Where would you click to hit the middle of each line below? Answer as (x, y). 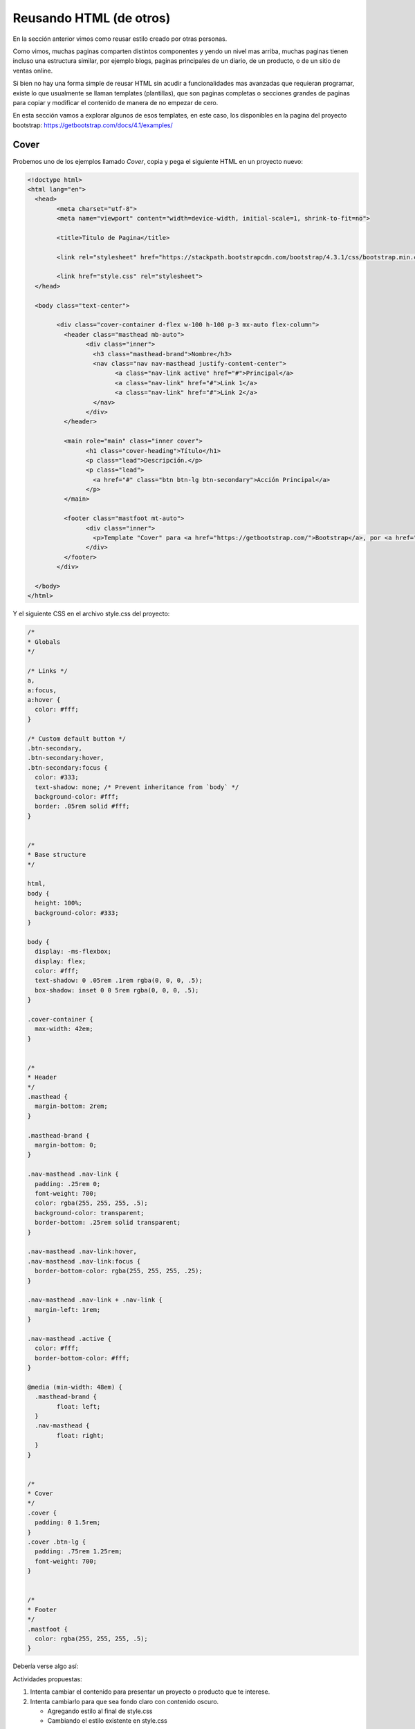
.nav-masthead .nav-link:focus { (84, 1261)
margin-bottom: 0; (66, 1145)
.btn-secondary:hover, (66, 758)
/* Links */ (48, 671)
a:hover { (44, 700)
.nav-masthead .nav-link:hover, (82, 1251)
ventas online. (33, 71)
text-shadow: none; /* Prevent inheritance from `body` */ (137, 787)
